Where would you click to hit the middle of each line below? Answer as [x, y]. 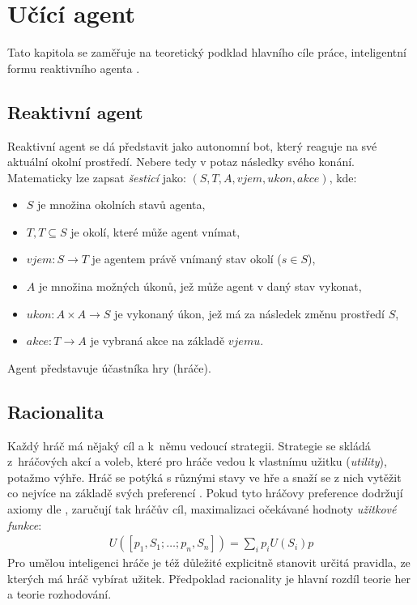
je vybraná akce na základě [157, 341]
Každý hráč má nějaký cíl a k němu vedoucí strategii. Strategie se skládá [189, 445]
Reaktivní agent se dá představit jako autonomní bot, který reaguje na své [192, 145]
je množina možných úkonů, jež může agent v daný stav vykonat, [200, 286]
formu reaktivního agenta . [74, 68]
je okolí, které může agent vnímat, [155, 231]
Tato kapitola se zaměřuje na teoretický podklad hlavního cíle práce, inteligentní [207, 52]
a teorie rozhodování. [60, 594]
